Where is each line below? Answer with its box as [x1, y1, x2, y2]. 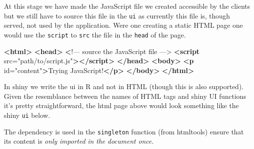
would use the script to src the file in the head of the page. [4, 29, 186, 39]
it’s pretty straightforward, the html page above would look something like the [4, 100, 239, 111]
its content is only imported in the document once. [4, 136, 154, 146]
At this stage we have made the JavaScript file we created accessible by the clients [4, 1, 250, 11]
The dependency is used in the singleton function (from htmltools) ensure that [4, 126, 244, 136]
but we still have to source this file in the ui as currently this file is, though [4, 10, 230, 20]
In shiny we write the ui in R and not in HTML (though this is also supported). [4, 81, 244, 92]
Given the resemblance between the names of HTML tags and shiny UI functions [4, 91, 247, 101]
